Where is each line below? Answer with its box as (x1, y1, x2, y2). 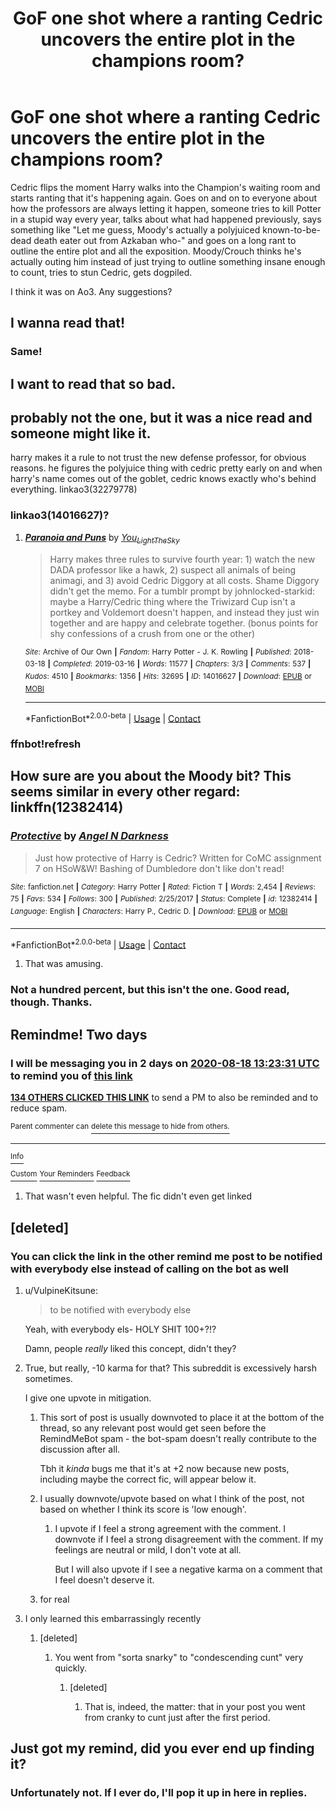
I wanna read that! (10, 315, 126, 332)
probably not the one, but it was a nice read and (10, 410, 313, 427)
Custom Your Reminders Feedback (10, 1169, 131, 1179)
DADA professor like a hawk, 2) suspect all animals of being (49, 563, 297, 576)
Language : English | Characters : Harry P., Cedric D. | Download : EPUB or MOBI (10, 907, 288, 917)
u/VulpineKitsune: (24, 1285, 98, 1297)
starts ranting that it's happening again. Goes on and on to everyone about (10, 192, 318, 204)
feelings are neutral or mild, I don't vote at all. (54, 1544, 242, 1556)
